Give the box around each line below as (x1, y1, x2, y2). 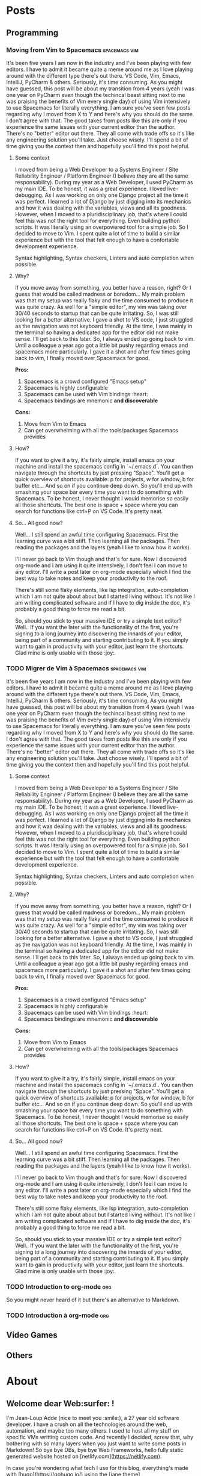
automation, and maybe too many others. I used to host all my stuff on (6, 1427, 179, 1434)
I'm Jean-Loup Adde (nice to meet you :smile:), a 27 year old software (6, 1415, 179, 1422)
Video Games (6, 1330, 58, 1340)
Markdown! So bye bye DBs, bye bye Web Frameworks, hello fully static (6, 1446, 184, 1454)
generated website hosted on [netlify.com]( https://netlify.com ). (6, 1453, 162, 1460)
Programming (6, 28, 59, 38)
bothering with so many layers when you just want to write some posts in (6, 1440, 187, 1447)
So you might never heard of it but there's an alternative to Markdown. (6, 1296, 180, 1304)
